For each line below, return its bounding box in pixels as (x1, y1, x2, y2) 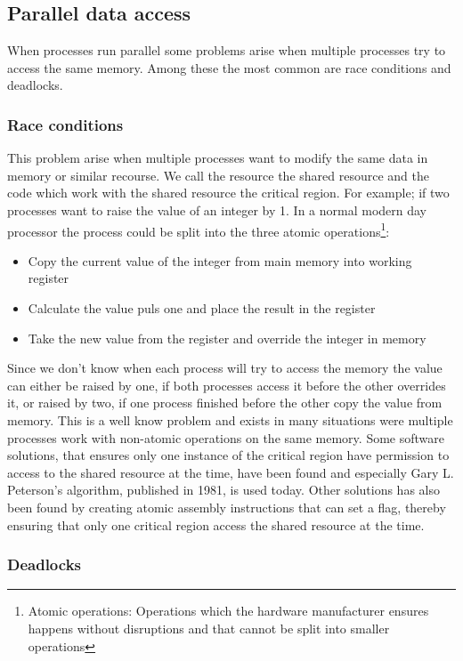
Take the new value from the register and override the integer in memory (28, 328, 426, 347)
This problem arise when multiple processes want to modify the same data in (7, 149, 428, 167)
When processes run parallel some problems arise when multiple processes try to (7, 41, 446, 60)
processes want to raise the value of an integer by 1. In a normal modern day (7, 200, 427, 219)
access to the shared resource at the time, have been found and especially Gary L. (7, 463, 454, 481)
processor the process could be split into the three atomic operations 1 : (7, 219, 390, 240)
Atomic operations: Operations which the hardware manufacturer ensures (28, 601, 429, 620)
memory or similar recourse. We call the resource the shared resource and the (7, 165, 429, 184)
